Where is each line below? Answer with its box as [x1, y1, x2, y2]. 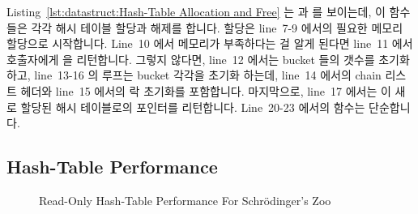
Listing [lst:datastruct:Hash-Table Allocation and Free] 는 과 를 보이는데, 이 [6, 3, 386, 19]
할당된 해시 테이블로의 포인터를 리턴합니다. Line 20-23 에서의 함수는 [20, 98, 365, 115]
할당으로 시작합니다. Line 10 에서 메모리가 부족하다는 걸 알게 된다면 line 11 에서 [6, 35, 413, 52]
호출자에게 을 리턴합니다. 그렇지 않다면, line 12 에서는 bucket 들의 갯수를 [6, 50, 375, 67]
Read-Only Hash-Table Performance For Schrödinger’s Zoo [39, 191, 331, 208]
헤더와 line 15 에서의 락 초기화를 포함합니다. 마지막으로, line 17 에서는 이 [20, 82, 391, 99]
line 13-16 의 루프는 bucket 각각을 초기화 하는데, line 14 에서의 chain [34, 66, 382, 83]
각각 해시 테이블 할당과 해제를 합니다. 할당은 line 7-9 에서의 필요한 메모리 [31, 19, 403, 36]
